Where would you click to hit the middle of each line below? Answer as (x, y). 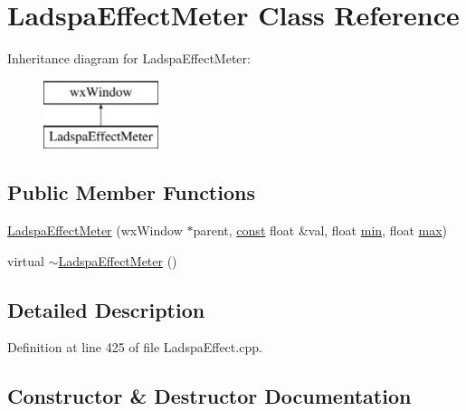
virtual (26, 260)
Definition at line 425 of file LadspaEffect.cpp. (135, 347)
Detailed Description (106, 309)
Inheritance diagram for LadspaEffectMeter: (129, 58)
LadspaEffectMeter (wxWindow (95, 230)
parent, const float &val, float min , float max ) (320, 230)
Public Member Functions (131, 192)
